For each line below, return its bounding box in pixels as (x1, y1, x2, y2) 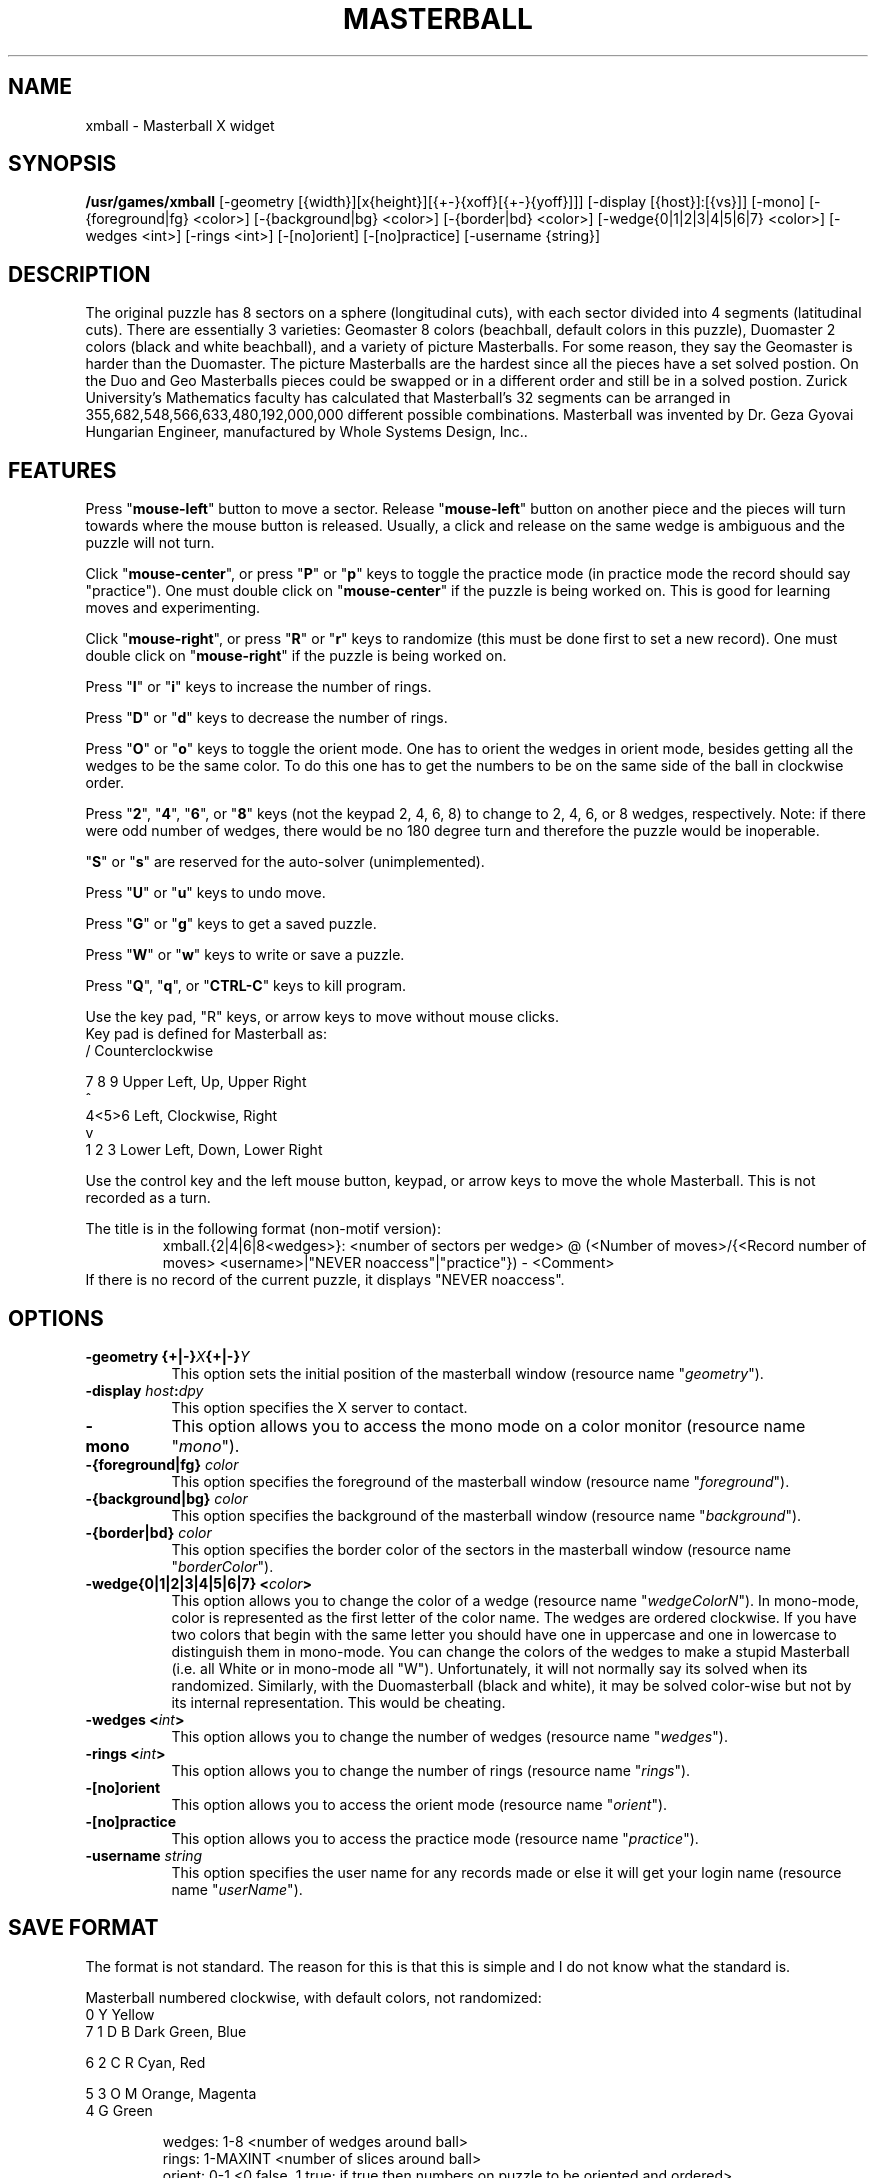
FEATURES (8, 457, 117, 483)
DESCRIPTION (8, 261, 151, 287)
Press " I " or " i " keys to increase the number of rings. (85, 678, 432, 696)
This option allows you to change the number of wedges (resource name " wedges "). (171, 1727, 728, 1745)
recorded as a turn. (85, 1189, 211, 1207)
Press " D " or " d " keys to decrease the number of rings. (85, 709, 448, 727)
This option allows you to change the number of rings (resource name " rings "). (171, 1761, 691, 1779)
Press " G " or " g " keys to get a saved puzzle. (85, 915, 377, 933)
